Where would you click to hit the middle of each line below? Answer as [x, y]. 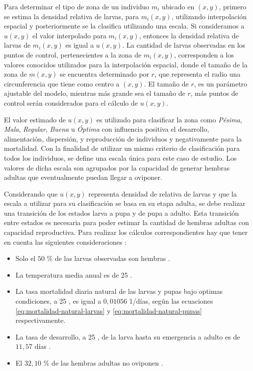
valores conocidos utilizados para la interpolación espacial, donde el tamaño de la [126, 64]
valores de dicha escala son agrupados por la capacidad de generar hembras [117, 167]
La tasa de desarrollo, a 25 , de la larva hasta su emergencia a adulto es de [128, 336]
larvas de [17, 45]
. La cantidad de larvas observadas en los [184, 45]
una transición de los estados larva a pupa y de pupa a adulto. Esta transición [122, 213]
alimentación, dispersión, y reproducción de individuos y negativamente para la [123, 138]
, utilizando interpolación [209, 16]
